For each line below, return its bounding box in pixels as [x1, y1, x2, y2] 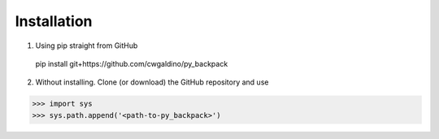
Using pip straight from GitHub [35, 41, 138, 50]
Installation [15, 12, 93, 30]
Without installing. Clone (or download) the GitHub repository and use [35, 77, 269, 87]
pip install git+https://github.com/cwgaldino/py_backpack [35, 59, 228, 68]
